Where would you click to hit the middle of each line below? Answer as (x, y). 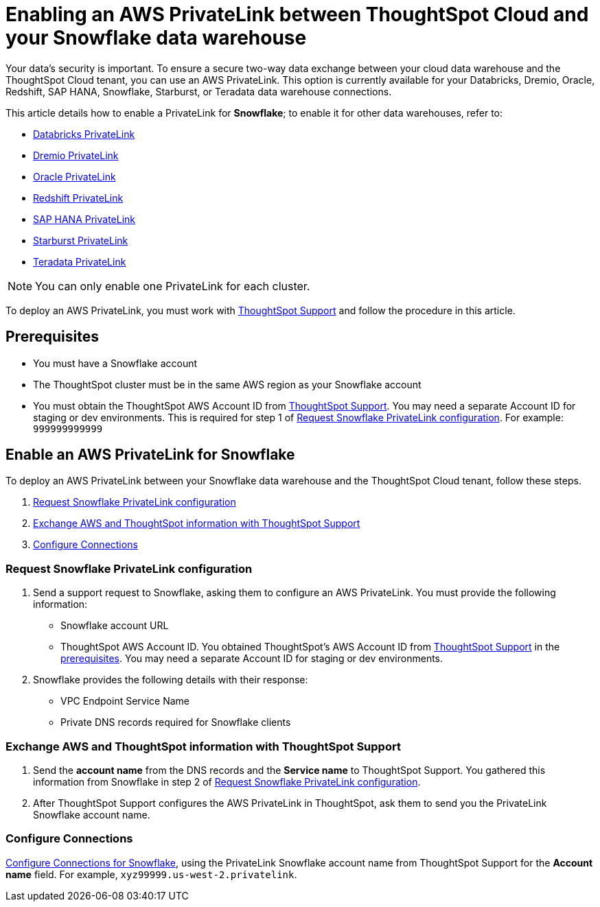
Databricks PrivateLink (84, 134)
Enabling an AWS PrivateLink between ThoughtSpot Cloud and (297, 14)
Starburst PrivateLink (81, 240)
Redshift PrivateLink (78, 198)
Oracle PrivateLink (74, 176)
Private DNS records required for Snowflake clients (176, 722)
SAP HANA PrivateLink (84, 219)
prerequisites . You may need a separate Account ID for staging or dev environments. (252, 659)
